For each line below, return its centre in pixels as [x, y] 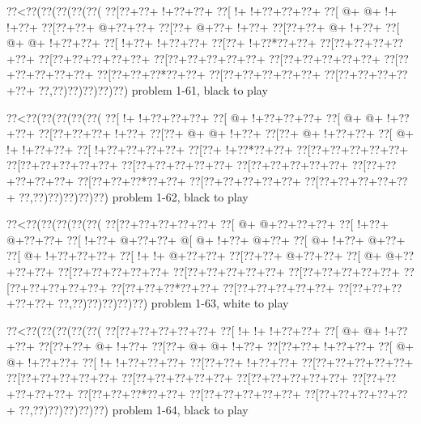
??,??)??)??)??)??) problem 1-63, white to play [173, 303]
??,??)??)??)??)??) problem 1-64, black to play [134, 409]
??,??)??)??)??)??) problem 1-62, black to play [134, 196]
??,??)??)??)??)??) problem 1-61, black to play [153, 89]
